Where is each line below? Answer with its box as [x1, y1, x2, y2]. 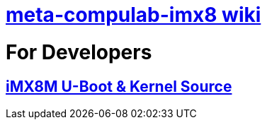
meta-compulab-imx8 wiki [6, 3, 261, 27]
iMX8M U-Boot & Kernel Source [6, 77, 232, 95]
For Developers [6, 40, 152, 64]
